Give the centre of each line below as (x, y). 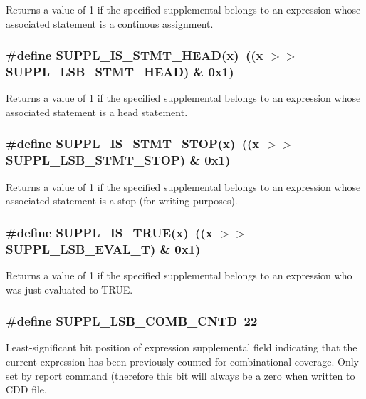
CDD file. (26, 389)
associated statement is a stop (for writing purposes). (122, 201)
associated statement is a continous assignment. (110, 23)
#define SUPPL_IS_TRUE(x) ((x (109, 232)
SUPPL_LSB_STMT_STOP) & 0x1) (118, 160)
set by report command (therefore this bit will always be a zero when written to (181, 375)
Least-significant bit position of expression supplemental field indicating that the (182, 347)
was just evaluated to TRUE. (69, 289)
